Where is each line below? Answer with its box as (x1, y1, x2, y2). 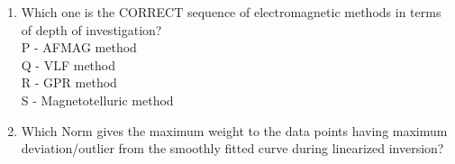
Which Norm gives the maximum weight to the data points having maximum (21, 121, 448, 140)
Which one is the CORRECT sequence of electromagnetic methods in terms (21, 3, 441, 21)
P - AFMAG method (21, 38, 137, 57)
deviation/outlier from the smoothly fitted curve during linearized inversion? (21, 139, 444, 158)
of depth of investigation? (21, 20, 162, 39)
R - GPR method (21, 73, 117, 92)
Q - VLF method (21, 55, 116, 74)
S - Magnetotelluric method (21, 90, 174, 109)
